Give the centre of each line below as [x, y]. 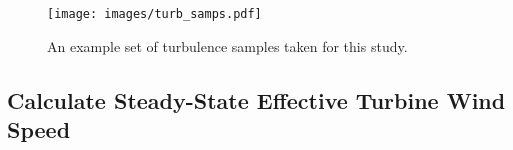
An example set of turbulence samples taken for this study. [227, 45]
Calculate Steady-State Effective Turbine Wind [256, 99]
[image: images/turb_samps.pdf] [154, 14]
